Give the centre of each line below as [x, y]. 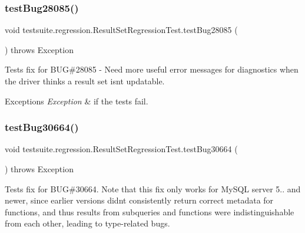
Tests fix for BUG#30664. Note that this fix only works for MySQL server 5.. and [153, 188]
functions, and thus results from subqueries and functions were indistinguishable [150, 211]
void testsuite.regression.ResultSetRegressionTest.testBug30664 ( [121, 149]
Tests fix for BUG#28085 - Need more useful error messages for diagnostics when [152, 69]
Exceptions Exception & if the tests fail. [77, 101]
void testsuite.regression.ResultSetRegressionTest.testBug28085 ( [121, 30]
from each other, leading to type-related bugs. [87, 223]
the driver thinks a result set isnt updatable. [85, 81]
